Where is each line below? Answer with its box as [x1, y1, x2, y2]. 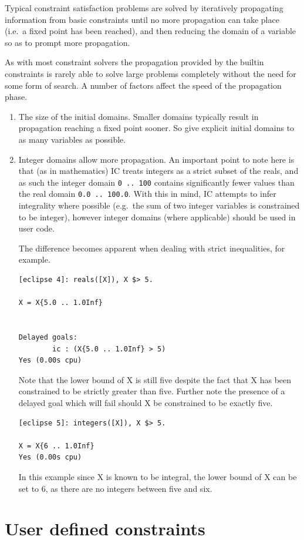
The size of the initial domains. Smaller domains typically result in [18, 110, 259, 122]
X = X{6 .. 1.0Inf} [18, 441, 94, 450]
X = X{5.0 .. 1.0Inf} [18, 298, 103, 307]
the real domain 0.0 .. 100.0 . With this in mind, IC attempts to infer [18, 187, 276, 200]
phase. [5, 90, 28, 103]
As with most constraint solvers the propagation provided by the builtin [5, 56, 264, 68]
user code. [18, 222, 55, 234]
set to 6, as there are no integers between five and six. [18, 482, 212, 494]
